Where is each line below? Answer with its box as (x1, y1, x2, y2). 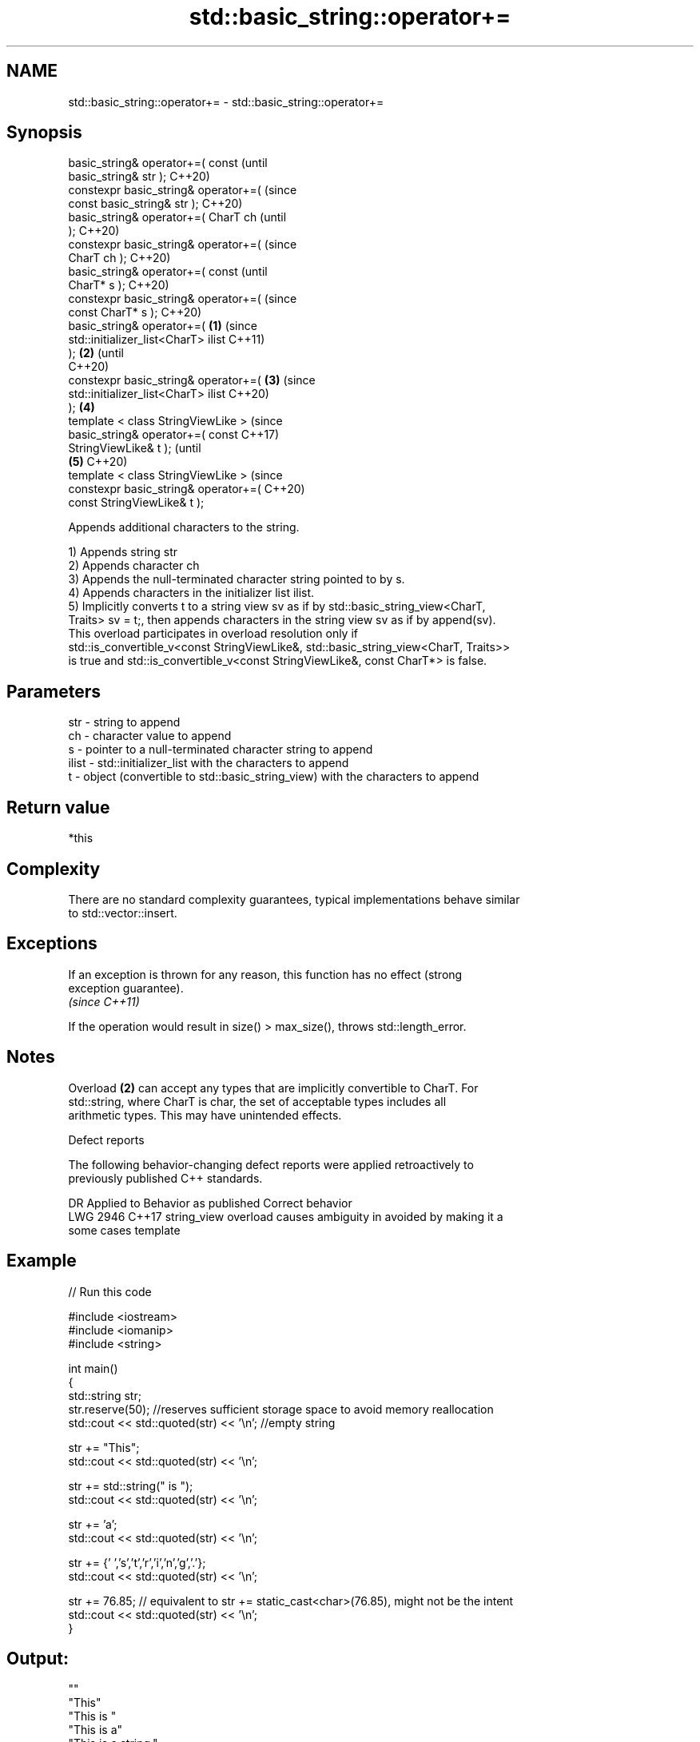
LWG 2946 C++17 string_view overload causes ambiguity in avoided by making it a (68, 1209, 503, 1223)
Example (6, 1251, 77, 1271)
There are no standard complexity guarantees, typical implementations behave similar (68, 892, 520, 906)
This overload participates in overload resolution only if (68, 626, 358, 641)
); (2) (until (68, 346, 125, 360)
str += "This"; (68, 1440, 140, 1454)
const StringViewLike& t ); (68, 495, 205, 510)
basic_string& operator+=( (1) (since (68, 319, 257, 333)
